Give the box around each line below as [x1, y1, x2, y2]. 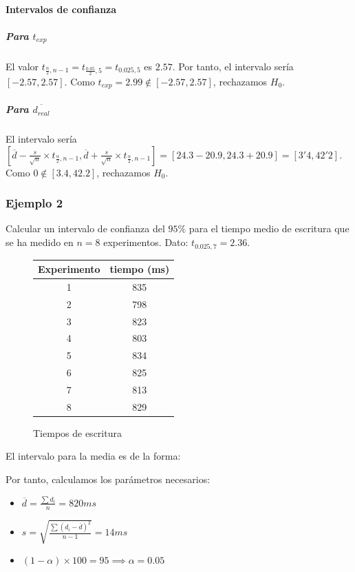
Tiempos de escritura [33, 425, 122, 440]
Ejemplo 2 [6, 194, 63, 212]
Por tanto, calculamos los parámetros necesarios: [6, 472, 211, 487]
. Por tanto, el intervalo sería [172, 59, 294, 73]
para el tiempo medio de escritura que [189, 221, 349, 236]
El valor [6, 59, 39, 73]
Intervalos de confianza [6, 1, 117, 16]
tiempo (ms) [109, 262, 170, 276]
